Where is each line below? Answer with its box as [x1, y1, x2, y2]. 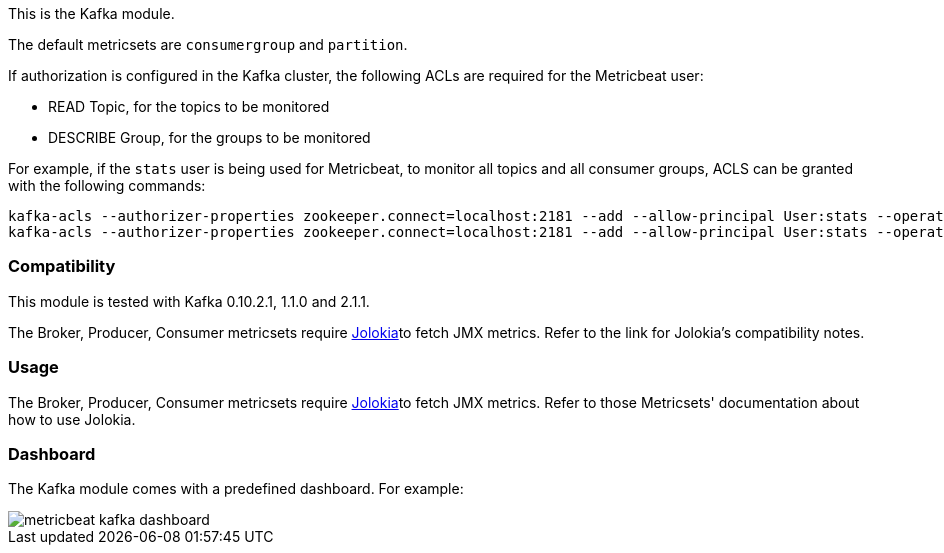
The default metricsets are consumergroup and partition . [8, 36, 408, 53]
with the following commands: [8, 177, 206, 194]
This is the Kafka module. [8, 5, 175, 22]
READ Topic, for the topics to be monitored [48, 98, 330, 115]
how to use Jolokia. [8, 410, 136, 428]
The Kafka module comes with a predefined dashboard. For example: [8, 480, 464, 498]
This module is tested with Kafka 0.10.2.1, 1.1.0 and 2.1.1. [8, 292, 370, 310]
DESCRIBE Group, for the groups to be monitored [48, 129, 371, 146]
